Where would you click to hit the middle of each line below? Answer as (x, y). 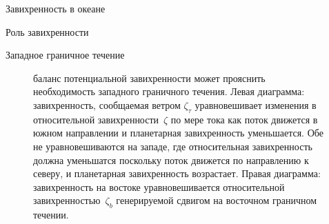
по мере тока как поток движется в (244, 119)
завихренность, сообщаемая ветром (107, 104)
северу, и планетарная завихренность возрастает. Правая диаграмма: (177, 173)
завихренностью (67, 200)
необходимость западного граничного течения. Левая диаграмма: (169, 91)
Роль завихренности (47, 31)
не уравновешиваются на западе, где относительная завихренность (173, 146)
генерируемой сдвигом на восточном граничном (217, 200)
